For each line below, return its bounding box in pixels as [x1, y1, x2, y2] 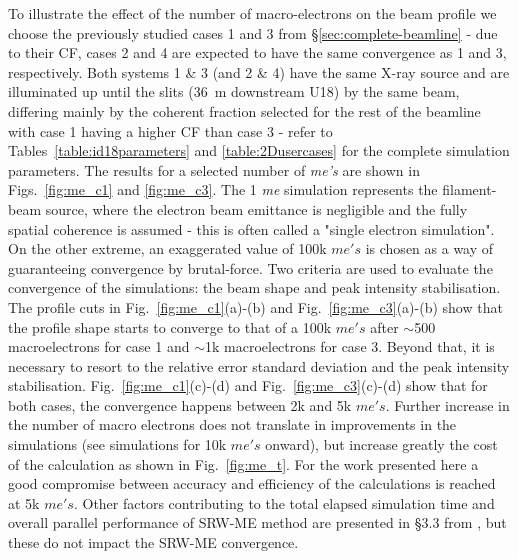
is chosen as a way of [365, 238, 494, 259]
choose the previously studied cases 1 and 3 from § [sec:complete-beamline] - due [8, 22, 498, 43]
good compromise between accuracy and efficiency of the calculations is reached [8, 473, 496, 494]
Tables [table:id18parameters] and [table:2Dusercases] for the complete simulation [8, 140, 510, 161]
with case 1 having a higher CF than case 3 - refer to [8, 120, 333, 141]
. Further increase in [385, 394, 510, 415]
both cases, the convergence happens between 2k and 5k [8, 394, 352, 415]
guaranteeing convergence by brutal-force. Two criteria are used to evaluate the [8, 257, 493, 278]
